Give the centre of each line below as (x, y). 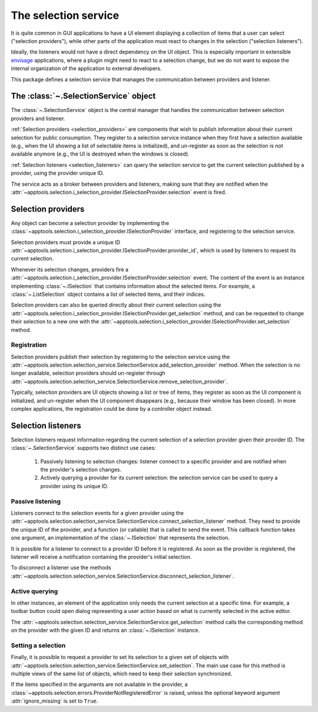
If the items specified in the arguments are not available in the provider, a (99, 684)
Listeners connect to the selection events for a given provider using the (97, 513)
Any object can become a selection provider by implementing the (90, 223)
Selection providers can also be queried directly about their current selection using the (116, 305)
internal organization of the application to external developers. (86, 68)
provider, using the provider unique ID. (57, 173)
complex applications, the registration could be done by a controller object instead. (112, 409)
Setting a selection (38, 645)
